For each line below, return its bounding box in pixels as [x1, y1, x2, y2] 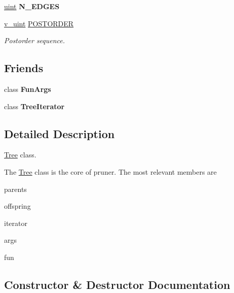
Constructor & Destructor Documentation [4, 276, 230, 292]
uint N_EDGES [4, 1, 60, 11]
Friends [4, 60, 44, 76]
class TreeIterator [4, 101, 65, 111]
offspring [4, 201, 31, 211]
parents [4, 183, 27, 194]
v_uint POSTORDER [4, 18, 74, 28]
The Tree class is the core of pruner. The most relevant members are [4, 166, 217, 177]
